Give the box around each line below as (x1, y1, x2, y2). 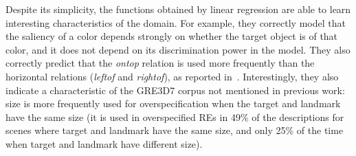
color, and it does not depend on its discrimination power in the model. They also (5, 42, 351, 56)
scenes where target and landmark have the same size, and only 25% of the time (5, 123, 344, 137)
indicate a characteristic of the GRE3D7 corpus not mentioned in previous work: (5, 82, 345, 97)
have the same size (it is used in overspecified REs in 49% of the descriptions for (5, 109, 344, 124)
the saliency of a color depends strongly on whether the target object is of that (5, 29, 338, 43)
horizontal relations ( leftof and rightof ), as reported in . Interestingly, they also (5, 69, 339, 83)
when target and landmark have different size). (5, 136, 203, 151)
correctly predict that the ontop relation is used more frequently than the (5, 56, 315, 70)
